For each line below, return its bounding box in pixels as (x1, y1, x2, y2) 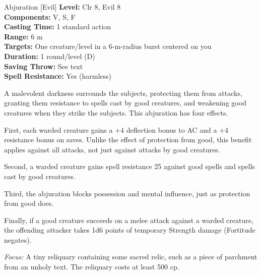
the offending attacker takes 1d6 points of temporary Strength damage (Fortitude (4, 225, 255, 235)
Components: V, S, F (4, 11, 76, 22)
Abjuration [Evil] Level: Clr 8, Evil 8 (4, 2, 121, 12)
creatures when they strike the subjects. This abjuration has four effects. (4, 107, 228, 118)
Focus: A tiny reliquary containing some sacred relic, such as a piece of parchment (4, 251, 257, 262)
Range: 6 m (4, 31, 43, 41)
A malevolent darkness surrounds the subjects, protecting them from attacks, (4, 87, 242, 98)
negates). (4, 234, 32, 245)
